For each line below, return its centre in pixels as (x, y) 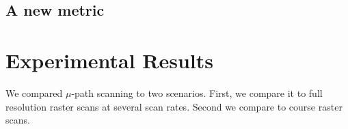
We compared (34, 92)
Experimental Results (109, 60)
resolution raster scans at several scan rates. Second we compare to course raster (174, 106)
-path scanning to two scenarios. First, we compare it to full (197, 92)
